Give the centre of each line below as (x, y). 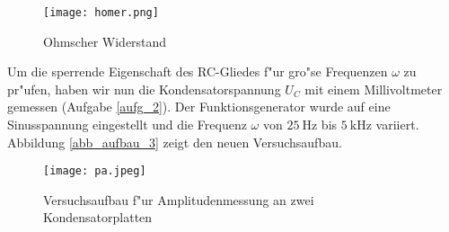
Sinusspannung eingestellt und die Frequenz (127, 125)
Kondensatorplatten (98, 217)
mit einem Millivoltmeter (374, 89)
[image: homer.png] (101, 13)
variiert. (397, 125)
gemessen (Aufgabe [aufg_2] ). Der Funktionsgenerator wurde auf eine (199, 107)
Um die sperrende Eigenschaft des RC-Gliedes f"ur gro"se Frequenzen (198, 71)
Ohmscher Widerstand (105, 41)
